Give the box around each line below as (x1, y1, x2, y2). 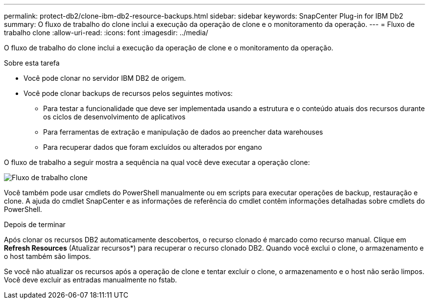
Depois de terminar (4, 220, 66, 229)
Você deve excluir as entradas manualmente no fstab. (4, 276, 177, 284)
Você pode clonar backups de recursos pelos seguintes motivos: (24, 89, 233, 97)
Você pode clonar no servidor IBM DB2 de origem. (24, 74, 186, 82)
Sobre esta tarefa (4, 59, 60, 67)
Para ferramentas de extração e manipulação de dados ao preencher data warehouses (43, 128, 323, 136)
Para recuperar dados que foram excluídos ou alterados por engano (43, 143, 262, 151)
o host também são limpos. (4, 252, 91, 260)
